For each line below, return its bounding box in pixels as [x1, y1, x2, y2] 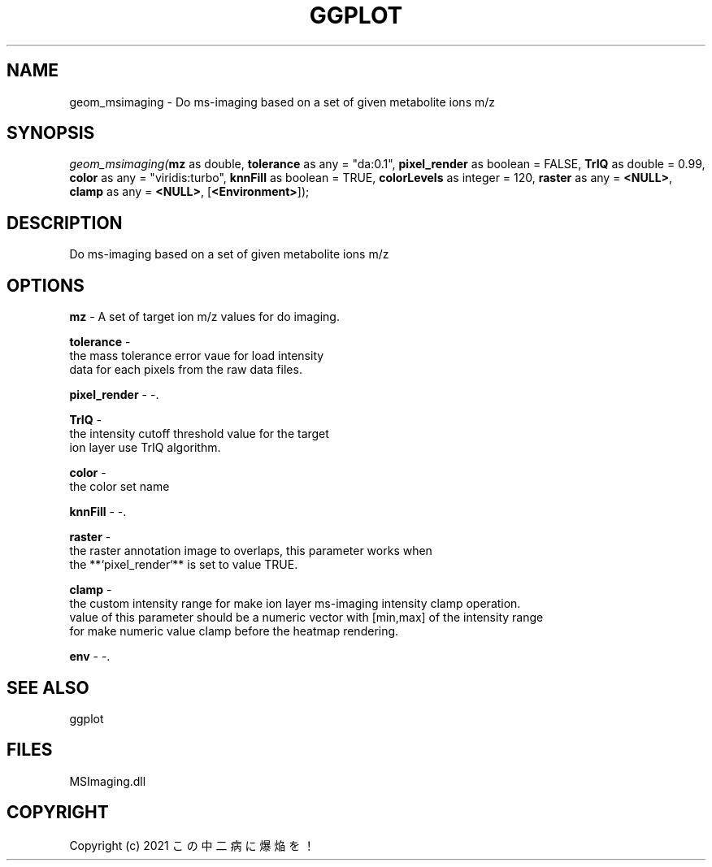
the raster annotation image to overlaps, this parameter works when [69, 544, 432, 558]
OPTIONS [7, 275, 85, 296]
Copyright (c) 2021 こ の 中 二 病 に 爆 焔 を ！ [69, 838, 315, 852]
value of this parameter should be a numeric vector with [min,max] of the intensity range [69, 610, 544, 625]
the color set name [69, 479, 170, 494]
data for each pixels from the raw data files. [69, 362, 302, 377]
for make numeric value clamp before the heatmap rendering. [69, 624, 399, 639]
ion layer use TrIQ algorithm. [69, 440, 221, 455]
